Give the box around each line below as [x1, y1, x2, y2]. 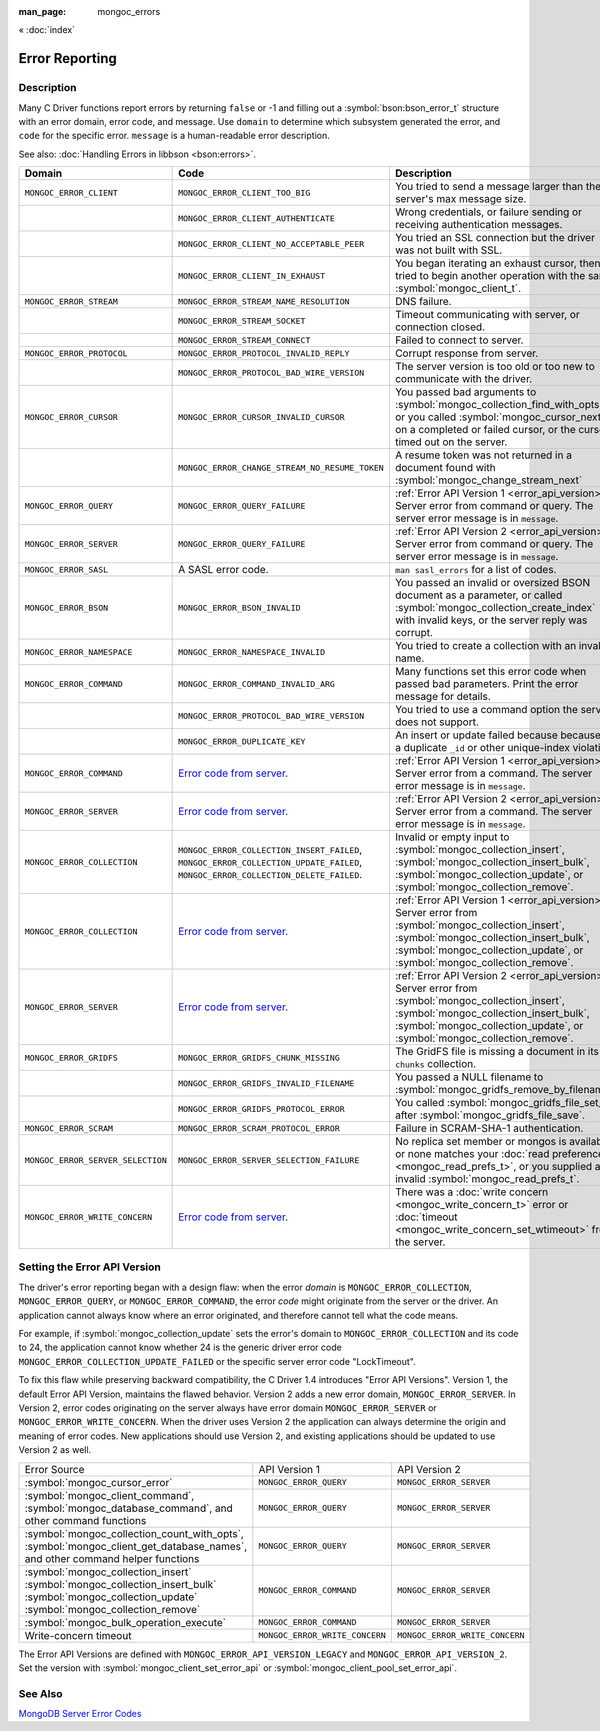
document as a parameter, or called [395, 588, 563, 602]
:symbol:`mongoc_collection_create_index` [395, 601, 596, 615]
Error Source [24, 1462, 85, 1476]
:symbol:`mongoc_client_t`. [395, 281, 522, 295]
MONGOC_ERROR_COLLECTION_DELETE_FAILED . [178, 868, 363, 882]
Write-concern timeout [24, 1628, 132, 1642]
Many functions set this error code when [395, 665, 587, 679]
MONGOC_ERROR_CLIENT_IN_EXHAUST [178, 270, 325, 281]
